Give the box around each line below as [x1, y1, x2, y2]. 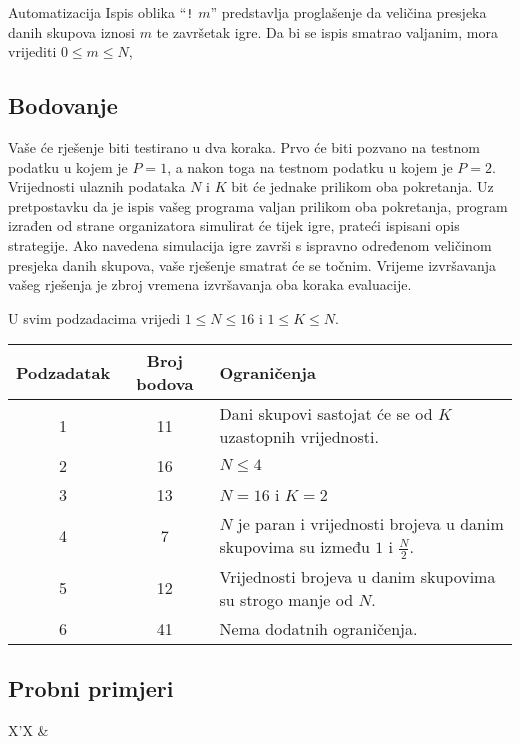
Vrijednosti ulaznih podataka [8, 176, 186, 197]
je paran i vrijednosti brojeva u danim [237, 512, 504, 536]
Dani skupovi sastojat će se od [219, 402, 433, 426]
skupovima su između [219, 535, 370, 559]
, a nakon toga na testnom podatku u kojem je [167, 156, 453, 177]
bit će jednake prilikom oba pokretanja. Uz [231, 176, 494, 197]
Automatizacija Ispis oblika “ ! [8, 2, 194, 22]
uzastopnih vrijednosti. [219, 425, 379, 449]
